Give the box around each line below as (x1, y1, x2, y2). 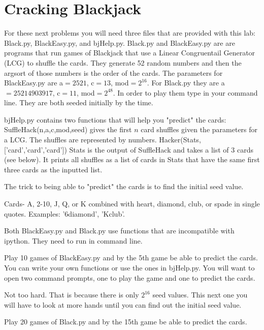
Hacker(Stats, (159, 134, 201, 145)
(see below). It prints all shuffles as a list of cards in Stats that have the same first (4, 154, 260, 165)
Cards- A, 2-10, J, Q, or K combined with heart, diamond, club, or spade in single (4, 198, 260, 209)
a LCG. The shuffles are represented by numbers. (4, 134, 157, 145)
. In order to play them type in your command (113, 87, 258, 98)
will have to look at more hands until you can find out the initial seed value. (4, 299, 242, 310)
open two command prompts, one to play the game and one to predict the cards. (4, 272, 255, 283)
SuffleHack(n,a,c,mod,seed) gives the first (4, 124, 132, 135)
